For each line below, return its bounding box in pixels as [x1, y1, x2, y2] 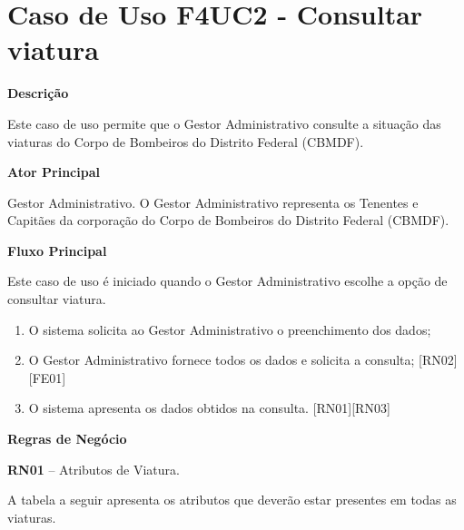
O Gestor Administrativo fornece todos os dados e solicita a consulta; [28, 350, 415, 369]
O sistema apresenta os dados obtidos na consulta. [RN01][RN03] [28, 398, 390, 417]
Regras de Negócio [7, 429, 127, 448]
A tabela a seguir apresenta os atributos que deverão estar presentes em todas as [7, 490, 457, 509]
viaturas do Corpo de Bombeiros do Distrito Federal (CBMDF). [7, 132, 364, 151]
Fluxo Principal [7, 240, 107, 260]
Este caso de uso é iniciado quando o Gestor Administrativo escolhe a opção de [7, 271, 448, 290]
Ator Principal [7, 162, 100, 182]
